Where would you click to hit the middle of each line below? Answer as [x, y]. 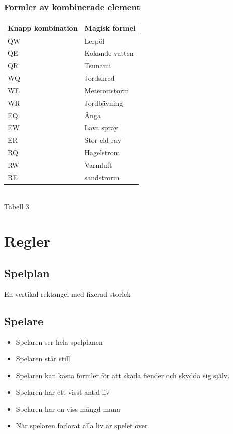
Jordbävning [104, 102]
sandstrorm [102, 177]
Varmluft [98, 165]
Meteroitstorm [107, 90]
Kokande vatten [109, 53]
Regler [27, 241]
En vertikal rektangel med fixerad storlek [67, 293]
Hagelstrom [102, 153]
